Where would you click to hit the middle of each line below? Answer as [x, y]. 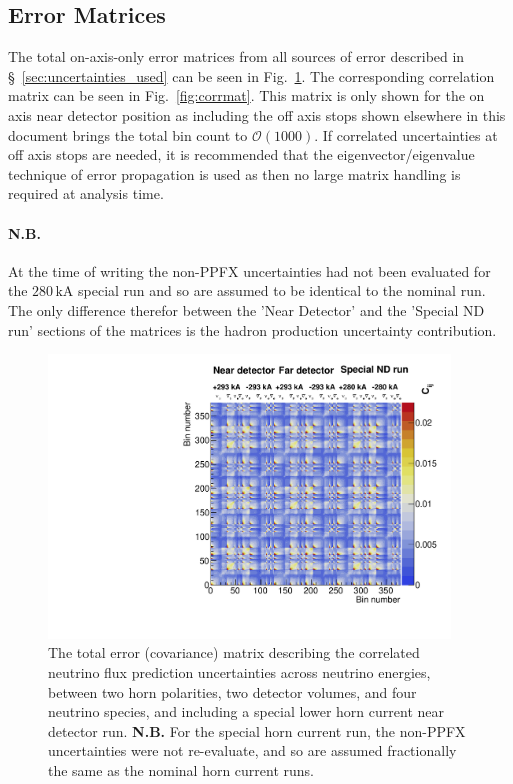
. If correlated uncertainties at [406, 134]
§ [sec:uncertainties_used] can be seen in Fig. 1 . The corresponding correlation [251, 75]
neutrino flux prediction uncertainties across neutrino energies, [239, 671]
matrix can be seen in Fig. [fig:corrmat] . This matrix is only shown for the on [246, 95]
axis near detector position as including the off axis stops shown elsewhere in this [257, 114]
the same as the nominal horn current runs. [181, 769]
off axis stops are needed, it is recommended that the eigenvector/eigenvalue [241, 154]
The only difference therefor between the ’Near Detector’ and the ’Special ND [246, 309]
